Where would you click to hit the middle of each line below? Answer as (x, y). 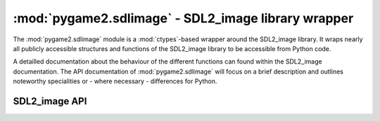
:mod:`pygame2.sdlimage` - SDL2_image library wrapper (183, 18)
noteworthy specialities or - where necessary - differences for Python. (115, 81)
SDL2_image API (50, 101)
